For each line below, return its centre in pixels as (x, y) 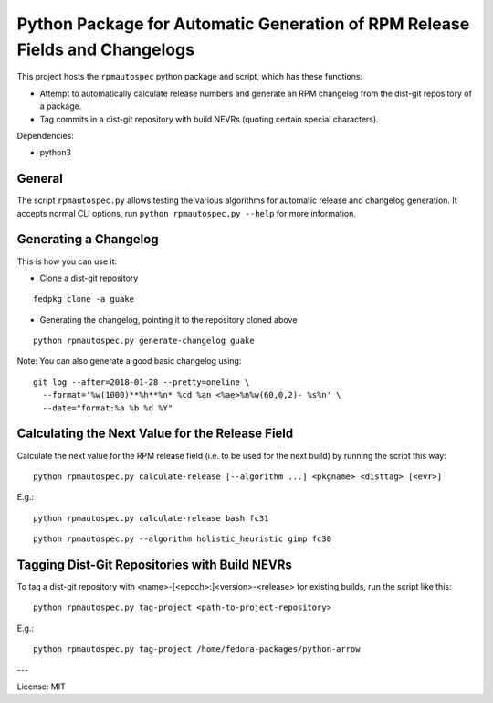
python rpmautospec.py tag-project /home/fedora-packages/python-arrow (197, 650)
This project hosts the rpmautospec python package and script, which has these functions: (190, 77)
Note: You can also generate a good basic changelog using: (129, 361)
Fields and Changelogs (106, 49)
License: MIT (41, 687)
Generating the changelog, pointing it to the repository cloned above (168, 319)
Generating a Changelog (88, 239)
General (40, 179)
